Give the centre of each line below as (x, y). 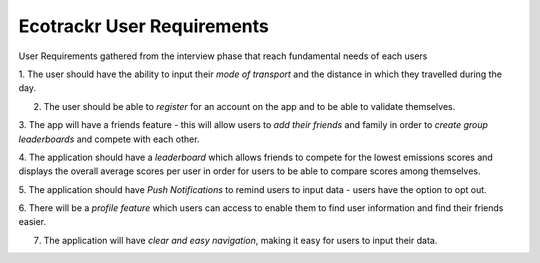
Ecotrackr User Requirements (144, 26)
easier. (32, 222)
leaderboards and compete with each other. (109, 139)
